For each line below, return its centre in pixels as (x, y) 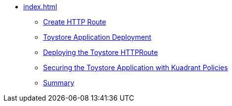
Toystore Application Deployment (97, 37)
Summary (59, 83)
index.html (40, 7)
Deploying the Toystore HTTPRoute (101, 52)
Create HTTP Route (75, 22)
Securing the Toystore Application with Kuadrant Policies (136, 67)
